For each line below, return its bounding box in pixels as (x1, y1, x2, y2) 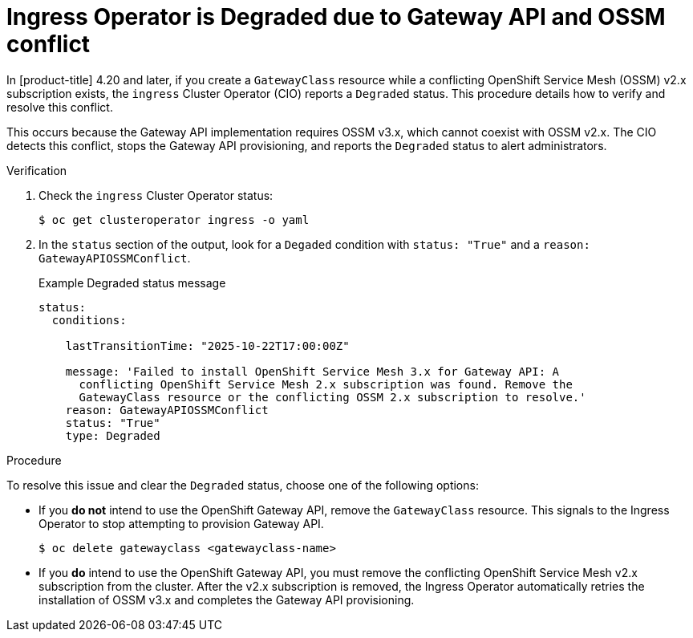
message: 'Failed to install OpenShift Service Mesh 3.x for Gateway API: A (65, 364, 560, 378)
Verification (6, 163, 67, 177)
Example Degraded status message (38, 275, 226, 290)
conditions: (51, 313, 127, 327)
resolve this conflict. (6, 100, 113, 114)
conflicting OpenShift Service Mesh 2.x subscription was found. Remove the (79, 377, 573, 391)
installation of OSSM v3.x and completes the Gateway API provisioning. (38, 592, 415, 607)
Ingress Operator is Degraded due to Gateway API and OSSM (6, 3, 666, 30)
